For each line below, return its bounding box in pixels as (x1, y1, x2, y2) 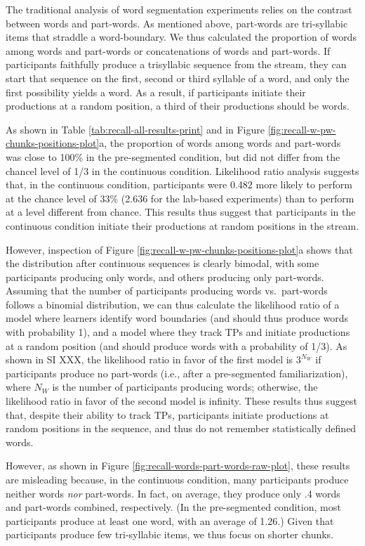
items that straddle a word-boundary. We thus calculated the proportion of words (6, 30, 357, 44)
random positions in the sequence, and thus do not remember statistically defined (6, 421, 357, 436)
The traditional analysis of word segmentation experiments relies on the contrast (6, 2, 352, 16)
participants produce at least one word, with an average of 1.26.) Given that (6, 513, 334, 528)
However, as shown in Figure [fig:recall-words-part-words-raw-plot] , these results (6, 458, 350, 473)
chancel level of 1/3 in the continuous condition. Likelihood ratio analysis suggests (6, 163, 359, 178)
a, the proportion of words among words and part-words (99, 136, 341, 150)
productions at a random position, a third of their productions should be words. (6, 98, 350, 113)
